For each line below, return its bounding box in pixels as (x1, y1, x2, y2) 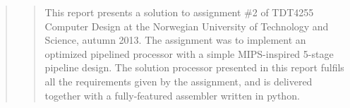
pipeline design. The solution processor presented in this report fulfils (44, 60, 344, 75)
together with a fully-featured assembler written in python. (44, 88, 300, 102)
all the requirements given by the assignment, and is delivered (44, 73, 313, 88)
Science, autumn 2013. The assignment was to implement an (44, 32, 306, 47)
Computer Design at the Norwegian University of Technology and (44, 18, 329, 33)
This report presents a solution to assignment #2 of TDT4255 (44, 5, 314, 19)
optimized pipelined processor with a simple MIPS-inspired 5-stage (44, 46, 334, 61)
